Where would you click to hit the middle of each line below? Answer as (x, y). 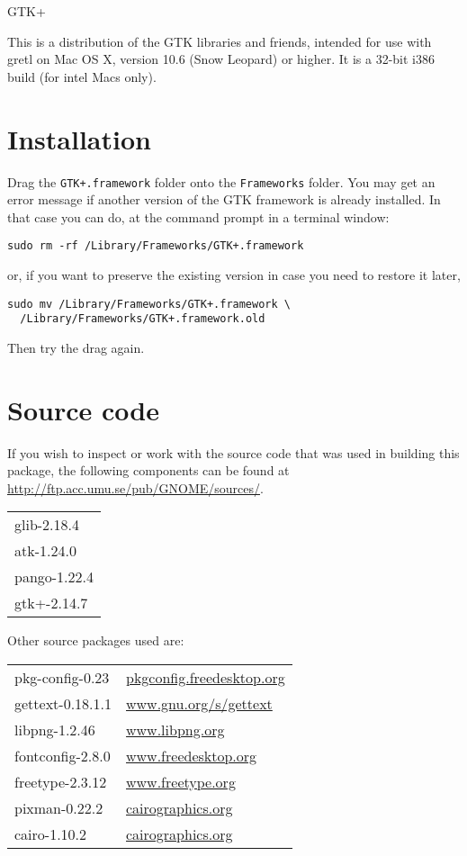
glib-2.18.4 (47, 525)
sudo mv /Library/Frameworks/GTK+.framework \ (149, 304)
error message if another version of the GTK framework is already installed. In (224, 199)
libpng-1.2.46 (55, 730)
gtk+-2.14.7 (51, 603)
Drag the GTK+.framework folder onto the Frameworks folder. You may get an (221, 181)
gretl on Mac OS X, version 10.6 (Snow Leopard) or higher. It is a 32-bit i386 (221, 59)
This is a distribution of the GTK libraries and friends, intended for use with (220, 41)
